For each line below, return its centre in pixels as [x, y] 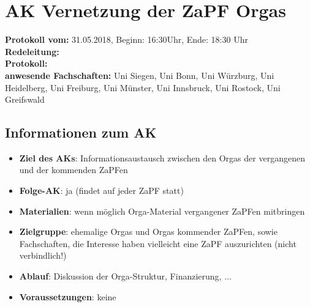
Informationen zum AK [81, 132]
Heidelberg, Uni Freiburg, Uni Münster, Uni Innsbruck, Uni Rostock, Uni [143, 87]
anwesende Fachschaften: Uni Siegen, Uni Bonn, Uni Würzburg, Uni [140, 75]
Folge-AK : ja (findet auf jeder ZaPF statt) [101, 190]
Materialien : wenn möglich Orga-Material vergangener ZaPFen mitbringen [162, 211]
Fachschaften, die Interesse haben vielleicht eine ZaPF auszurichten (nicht [158, 243]
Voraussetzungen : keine [68, 296]
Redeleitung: [32, 51]
